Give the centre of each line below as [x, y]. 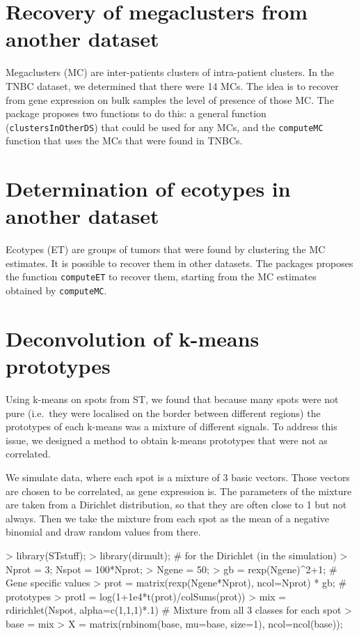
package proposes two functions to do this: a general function [136, 113]
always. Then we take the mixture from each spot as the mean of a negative [167, 518]
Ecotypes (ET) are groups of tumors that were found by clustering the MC [166, 249]
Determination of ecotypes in [148, 189]
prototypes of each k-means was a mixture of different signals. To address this [171, 426]
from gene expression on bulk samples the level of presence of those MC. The [170, 99]
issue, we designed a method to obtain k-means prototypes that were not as [167, 440]
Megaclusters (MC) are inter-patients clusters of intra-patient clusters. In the [170, 72]
